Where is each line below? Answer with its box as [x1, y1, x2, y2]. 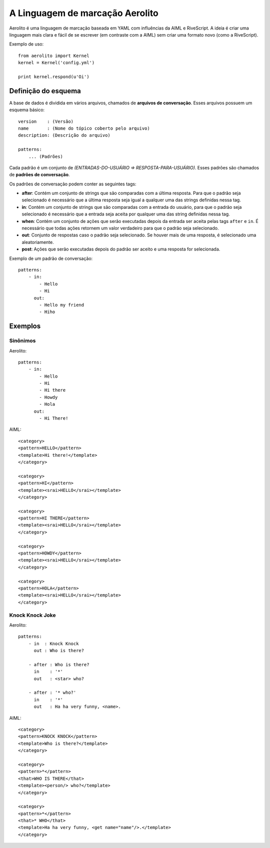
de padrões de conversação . [9, 172, 70, 178]
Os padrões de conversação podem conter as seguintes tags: [9, 181, 136, 187]
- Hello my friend [39, 302, 84, 308]
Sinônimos [9, 337, 36, 344]
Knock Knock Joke [9, 612, 56, 619]
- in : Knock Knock [28, 641, 79, 646]
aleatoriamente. [21, 239, 54, 245]
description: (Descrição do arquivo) [18, 133, 111, 138]
